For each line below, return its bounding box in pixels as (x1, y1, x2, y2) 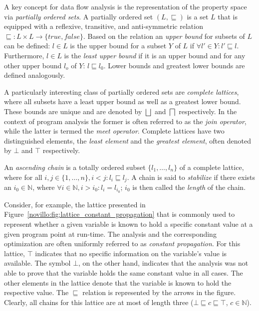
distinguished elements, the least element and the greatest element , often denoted (4, 135, 251, 146)
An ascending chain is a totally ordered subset (4, 161, 146, 172)
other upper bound (4, 60, 62, 70)
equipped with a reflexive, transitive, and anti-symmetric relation (4, 21, 203, 31)
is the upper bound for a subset (70, 40, 167, 51)
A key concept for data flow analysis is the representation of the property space (4, 1, 247, 11)
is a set (187, 11, 209, 21)
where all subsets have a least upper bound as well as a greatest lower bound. (4, 96, 241, 107)
